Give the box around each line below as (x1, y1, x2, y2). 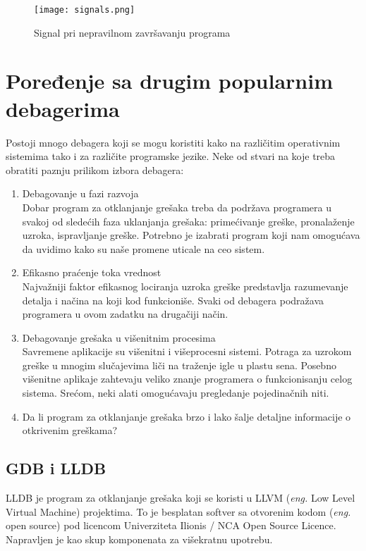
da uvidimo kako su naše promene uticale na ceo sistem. (22, 241, 265, 256)
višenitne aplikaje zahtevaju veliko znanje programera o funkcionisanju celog (22, 371, 353, 386)
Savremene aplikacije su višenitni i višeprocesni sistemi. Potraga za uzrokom (22, 344, 352, 359)
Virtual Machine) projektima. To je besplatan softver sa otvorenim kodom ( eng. (6, 504, 351, 519)
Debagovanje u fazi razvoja (22, 186, 139, 201)
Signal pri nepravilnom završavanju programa (34, 25, 231, 39)
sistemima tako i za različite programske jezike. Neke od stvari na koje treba (6, 149, 336, 163)
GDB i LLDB (6, 457, 106, 479)
